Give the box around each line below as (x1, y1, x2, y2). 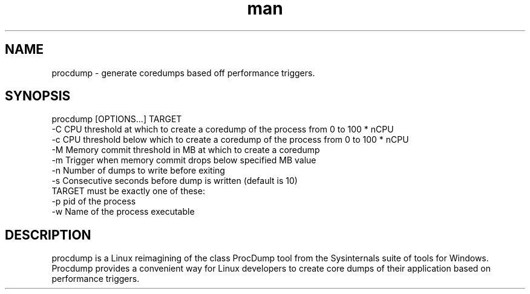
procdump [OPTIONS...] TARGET (51, 114, 182, 125)
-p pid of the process (51, 196, 136, 207)
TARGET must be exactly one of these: (51, 186, 205, 197)
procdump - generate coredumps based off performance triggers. (51, 67, 315, 78)
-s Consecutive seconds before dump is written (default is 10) (51, 175, 298, 186)
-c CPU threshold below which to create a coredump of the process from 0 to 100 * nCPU (51, 134, 409, 145)
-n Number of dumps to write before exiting (51, 165, 225, 176)
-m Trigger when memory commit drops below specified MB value (51, 155, 316, 166)
